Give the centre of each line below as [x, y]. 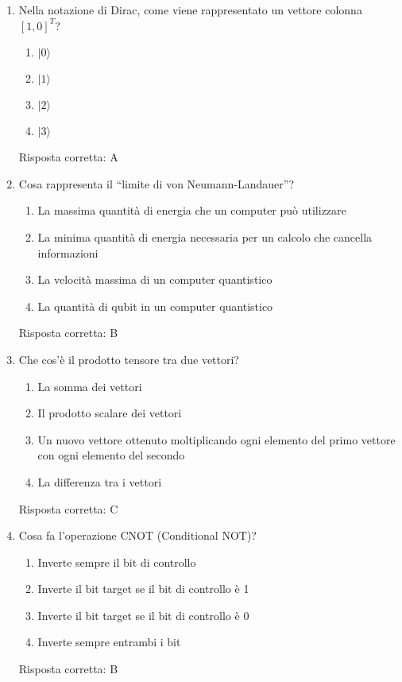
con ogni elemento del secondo [111, 455]
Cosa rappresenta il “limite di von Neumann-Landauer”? [156, 183]
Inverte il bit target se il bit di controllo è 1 [143, 589]
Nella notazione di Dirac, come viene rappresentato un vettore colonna [190, 10]
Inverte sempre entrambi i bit [109, 642]
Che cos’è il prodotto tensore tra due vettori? [129, 359]
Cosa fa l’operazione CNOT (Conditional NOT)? [137, 535]
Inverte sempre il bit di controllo [117, 562]
